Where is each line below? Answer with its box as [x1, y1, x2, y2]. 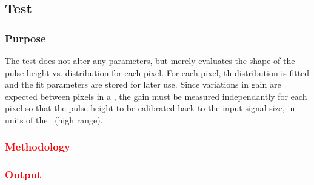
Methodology [5, 139, 71, 154]
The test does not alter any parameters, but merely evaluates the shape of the [5, 54, 295, 67]
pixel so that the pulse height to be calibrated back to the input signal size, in [5, 102, 295, 114]
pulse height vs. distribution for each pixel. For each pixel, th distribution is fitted [5, 66, 310, 79]
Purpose [5, 30, 46, 45]
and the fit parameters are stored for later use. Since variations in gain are [5, 78, 281, 91]
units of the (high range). [5, 113, 103, 126]
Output [5, 167, 42, 182]
